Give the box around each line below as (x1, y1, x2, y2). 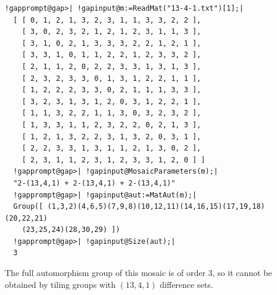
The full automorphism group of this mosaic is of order (5, 266, 206, 279)
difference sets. (160, 278, 213, 290)
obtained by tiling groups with (5, 278, 116, 290)
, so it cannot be (212, 266, 272, 279)
